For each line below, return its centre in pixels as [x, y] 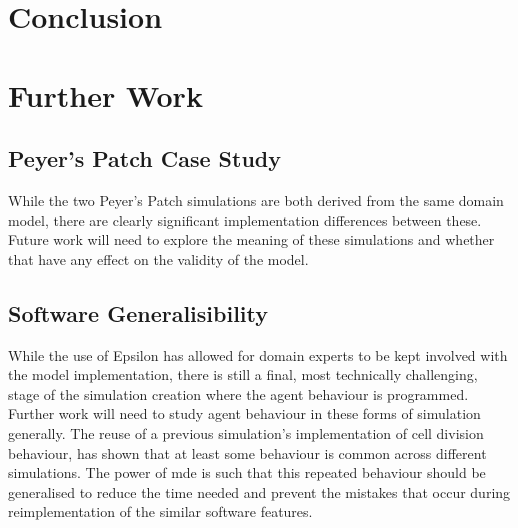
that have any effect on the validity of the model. [158, 258]
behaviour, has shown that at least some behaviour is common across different [247, 452]
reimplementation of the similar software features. [160, 511]
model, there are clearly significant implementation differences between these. [245, 219]
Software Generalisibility [138, 312]
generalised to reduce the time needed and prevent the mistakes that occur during [259, 491]
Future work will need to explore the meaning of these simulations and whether [251, 239]
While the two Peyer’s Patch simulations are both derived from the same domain [256, 199]
